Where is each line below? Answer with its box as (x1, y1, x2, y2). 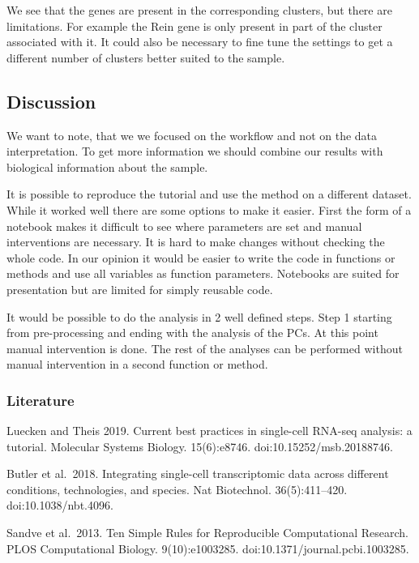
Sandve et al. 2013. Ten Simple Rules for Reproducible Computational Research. (6, 524, 408, 541)
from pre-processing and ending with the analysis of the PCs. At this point (6, 324, 378, 341)
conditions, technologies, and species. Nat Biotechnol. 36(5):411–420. (6, 480, 348, 497)
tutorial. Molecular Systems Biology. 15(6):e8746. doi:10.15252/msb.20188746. (6, 437, 393, 454)
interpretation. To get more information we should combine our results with (6, 143, 383, 160)
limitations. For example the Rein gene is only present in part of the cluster (6, 17, 383, 34)
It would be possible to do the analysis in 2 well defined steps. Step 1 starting (6, 308, 392, 325)
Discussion (6, 88, 96, 113)
